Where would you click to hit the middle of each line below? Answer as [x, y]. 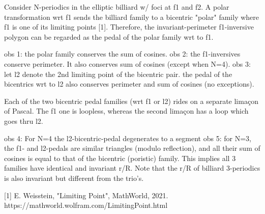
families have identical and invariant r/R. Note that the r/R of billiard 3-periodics [132, 168]
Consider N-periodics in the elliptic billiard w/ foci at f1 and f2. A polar [117, 7]
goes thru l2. [24, 121]
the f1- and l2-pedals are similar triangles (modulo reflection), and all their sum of [132, 148]
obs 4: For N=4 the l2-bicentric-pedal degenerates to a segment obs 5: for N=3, [128, 138]
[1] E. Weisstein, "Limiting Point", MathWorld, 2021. [86, 195]
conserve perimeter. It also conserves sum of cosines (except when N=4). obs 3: [127, 63]
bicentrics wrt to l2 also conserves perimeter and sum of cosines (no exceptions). [129, 84]
